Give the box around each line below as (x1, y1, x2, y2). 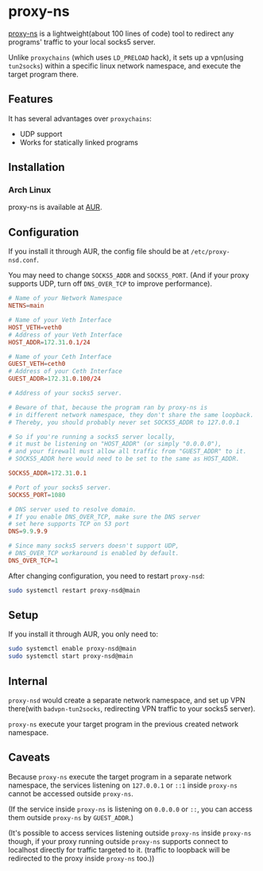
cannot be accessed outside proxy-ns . (8, 788, 133, 798)
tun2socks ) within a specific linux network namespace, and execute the (8, 60, 241, 70)
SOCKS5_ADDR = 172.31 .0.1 (8, 469, 87, 477)
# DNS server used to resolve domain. (8, 505, 137, 513)
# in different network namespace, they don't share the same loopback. (8, 410, 254, 419)
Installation (8, 161, 65, 174)
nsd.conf (8, 257, 37, 265)
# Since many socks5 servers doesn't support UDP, (8, 542, 180, 550)
